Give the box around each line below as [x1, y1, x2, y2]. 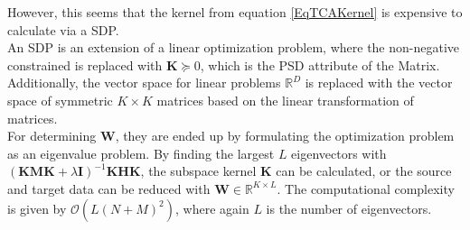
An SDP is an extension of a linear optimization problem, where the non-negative [7, 38, 460, 57]
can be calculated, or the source [276, 161, 452, 180]
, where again [175, 198, 249, 217]
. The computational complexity [277, 179, 455, 198]
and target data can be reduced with [7, 179, 211, 198]
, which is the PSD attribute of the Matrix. [200, 55, 440, 74]
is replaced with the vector [305, 73, 453, 92]
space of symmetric [7, 90, 113, 109]
